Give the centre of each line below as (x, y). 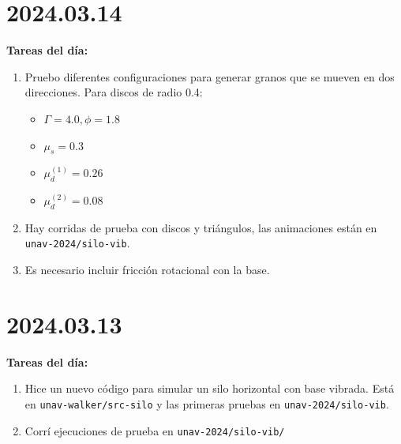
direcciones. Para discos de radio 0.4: (114, 92)
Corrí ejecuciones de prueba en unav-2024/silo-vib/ (155, 430)
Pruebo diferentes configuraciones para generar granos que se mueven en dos (210, 76)
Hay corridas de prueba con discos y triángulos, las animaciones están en (201, 227)
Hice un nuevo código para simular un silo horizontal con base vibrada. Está (210, 388)
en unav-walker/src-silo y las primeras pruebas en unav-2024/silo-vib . (207, 404)
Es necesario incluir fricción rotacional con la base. (147, 270)
